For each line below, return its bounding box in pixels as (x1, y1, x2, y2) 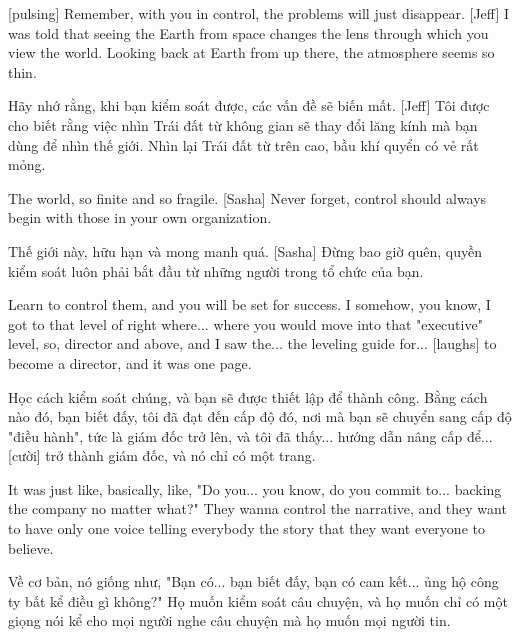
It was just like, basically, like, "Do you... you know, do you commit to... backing (8, 478, 502, 499)
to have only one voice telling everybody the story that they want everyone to (8, 518, 485, 539)
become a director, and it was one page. (8, 352, 252, 373)
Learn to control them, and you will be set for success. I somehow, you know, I (8, 294, 491, 315)
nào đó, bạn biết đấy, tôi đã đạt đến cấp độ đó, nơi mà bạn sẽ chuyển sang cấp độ (8, 406, 512, 427)
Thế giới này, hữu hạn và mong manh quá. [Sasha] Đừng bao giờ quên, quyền (8, 240, 482, 261)
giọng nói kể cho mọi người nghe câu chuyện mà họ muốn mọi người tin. (8, 610, 451, 631)
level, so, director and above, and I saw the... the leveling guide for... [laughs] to (8, 333, 497, 354)
